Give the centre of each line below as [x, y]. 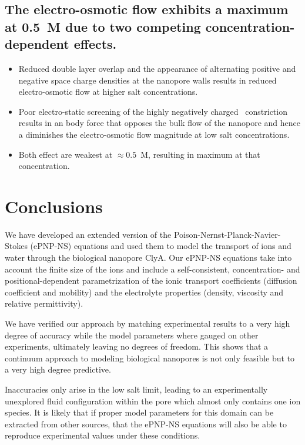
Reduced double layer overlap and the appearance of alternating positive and [157, 68]
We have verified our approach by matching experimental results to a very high [148, 323]
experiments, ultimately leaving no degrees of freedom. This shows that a [137, 346]
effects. [95, 44]
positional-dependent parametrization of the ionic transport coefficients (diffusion [151, 280]
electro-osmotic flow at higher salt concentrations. [108, 92]
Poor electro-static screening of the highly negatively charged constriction [153, 111]
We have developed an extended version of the [88, 234]
